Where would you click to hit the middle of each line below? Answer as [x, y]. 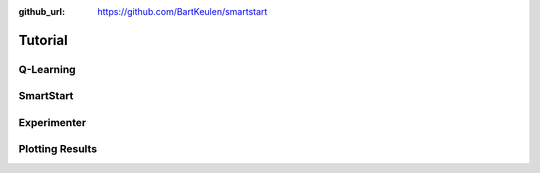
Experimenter [52, 122]
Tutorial [43, 40]
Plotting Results [58, 149]
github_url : [41, 11]
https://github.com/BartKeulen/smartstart [182, 11]
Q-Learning [47, 69]
